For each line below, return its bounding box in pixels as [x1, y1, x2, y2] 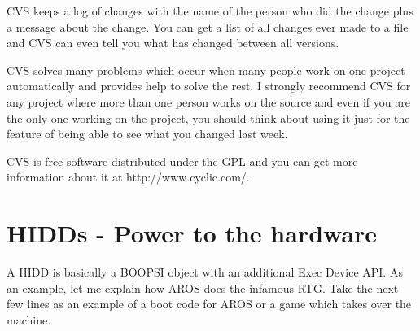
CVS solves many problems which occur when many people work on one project [7, 61, 405, 78]
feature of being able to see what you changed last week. [7, 125, 288, 142]
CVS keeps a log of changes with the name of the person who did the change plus [7, 2, 413, 19]
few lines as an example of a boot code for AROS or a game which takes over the [7, 295, 412, 312]
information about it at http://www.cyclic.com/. [7, 168, 250, 185]
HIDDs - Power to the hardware [7, 216, 378, 250]
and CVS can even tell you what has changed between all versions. [7, 34, 339, 51]
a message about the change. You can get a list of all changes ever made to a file [7, 18, 409, 35]
